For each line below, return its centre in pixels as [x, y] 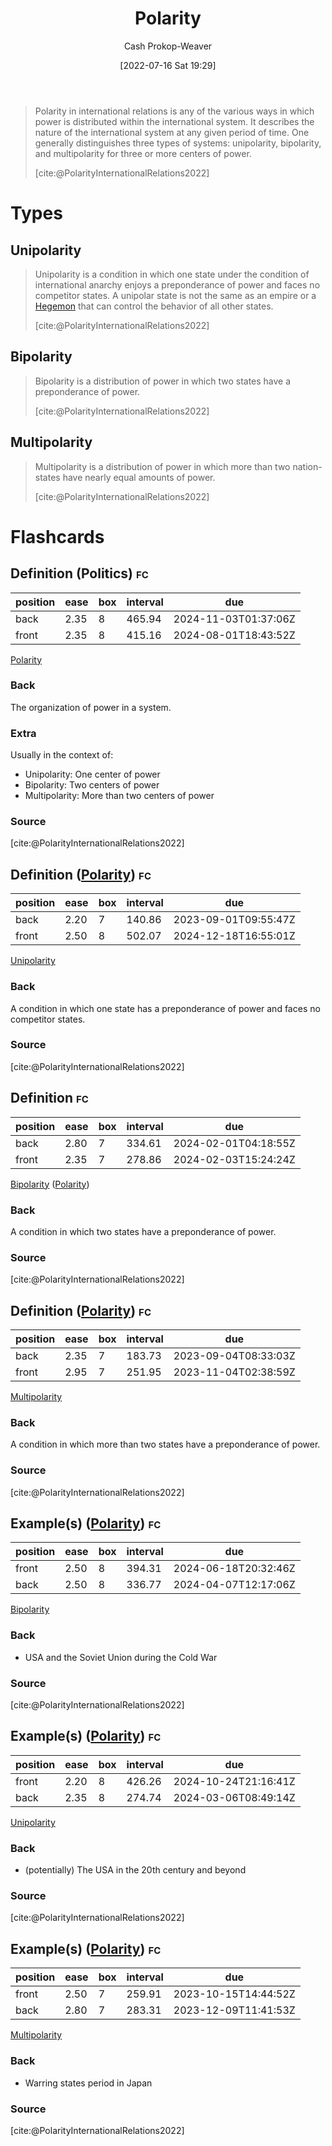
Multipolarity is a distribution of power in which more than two [162, 466]
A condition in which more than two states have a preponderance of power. [165, 1444]
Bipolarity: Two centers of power [92, 785]
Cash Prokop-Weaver [168, 46]
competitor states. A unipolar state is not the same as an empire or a [175, 295]
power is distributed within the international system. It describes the [174, 121]
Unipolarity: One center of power [92, 774]
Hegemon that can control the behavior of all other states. [154, 306]
